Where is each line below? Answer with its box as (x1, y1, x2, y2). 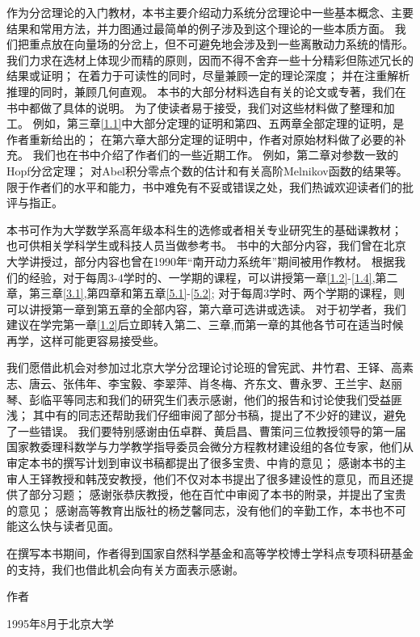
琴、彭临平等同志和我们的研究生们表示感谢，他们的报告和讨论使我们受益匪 (6, 390, 402, 407)
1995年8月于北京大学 (6, 614, 114, 631)
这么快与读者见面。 (17, 517, 120, 534)
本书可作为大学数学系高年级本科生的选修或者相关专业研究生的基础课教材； (6, 221, 402, 238)
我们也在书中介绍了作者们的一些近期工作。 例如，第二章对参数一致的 (32, 146, 399, 163)
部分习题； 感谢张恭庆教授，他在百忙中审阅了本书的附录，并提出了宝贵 (28, 486, 406, 503)
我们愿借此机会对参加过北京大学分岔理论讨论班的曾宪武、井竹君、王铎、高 (6, 359, 402, 376)
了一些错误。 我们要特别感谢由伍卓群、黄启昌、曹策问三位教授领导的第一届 (6, 422, 406, 439)
